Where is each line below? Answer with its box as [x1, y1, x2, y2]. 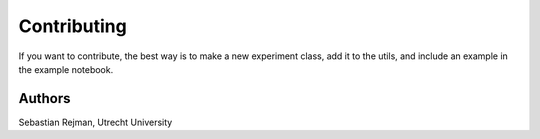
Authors [18, 90, 71, 107]
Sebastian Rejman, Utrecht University [18, 116, 173, 128]
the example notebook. [18, 63, 114, 75]
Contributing [18, 15, 127, 37]
